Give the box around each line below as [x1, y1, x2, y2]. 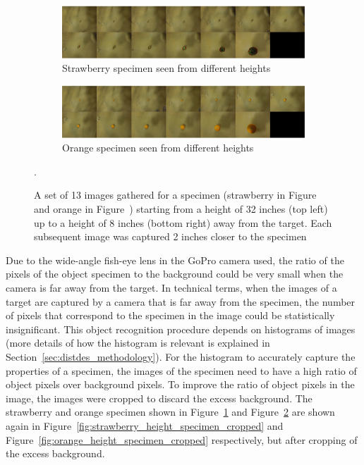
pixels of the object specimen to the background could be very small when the [6, 266, 344, 281]
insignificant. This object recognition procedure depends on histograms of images [6, 321, 356, 336]
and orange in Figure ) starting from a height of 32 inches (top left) [34, 201, 328, 216]
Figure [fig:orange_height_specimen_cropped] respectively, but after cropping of [6, 432, 358, 447]
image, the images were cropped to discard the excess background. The [6, 390, 313, 405]
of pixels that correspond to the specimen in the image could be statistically [6, 308, 335, 323]
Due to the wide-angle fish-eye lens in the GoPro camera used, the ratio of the [6, 252, 344, 267]
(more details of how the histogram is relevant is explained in [6, 335, 270, 350]
